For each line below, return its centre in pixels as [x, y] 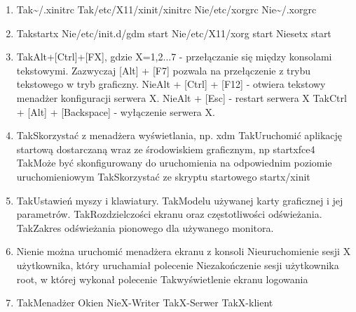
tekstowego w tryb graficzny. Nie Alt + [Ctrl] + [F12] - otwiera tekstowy [171, 84]
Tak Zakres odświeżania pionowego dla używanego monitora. [145, 227]
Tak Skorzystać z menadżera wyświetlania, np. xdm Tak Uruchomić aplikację [179, 135]
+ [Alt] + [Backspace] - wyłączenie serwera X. [116, 111]
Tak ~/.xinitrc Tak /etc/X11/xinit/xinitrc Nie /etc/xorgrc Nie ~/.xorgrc [166, 9]
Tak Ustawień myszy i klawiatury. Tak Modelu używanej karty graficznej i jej [180, 200]
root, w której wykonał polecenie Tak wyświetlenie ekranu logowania [162, 279]
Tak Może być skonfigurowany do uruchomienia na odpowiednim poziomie [174, 163]
